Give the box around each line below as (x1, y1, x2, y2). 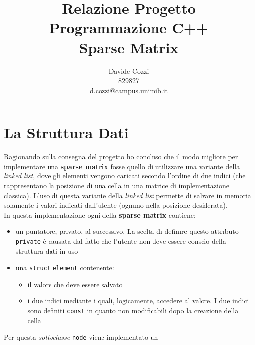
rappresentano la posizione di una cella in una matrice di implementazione (4, 180, 229, 190)
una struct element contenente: (15, 262, 114, 273)
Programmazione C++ (49, 17, 208, 38)
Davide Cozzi (108, 65, 149, 76)
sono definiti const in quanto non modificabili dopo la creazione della (27, 305, 239, 316)
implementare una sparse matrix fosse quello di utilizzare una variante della (4, 161, 240, 171)
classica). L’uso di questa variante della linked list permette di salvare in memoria (4, 190, 251, 200)
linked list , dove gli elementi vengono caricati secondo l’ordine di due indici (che (4, 171, 246, 181)
